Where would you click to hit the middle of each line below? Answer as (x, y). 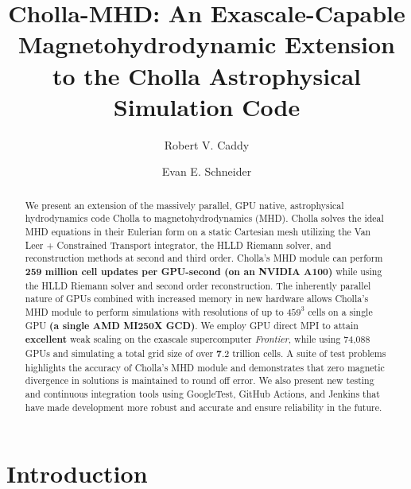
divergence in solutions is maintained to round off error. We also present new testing (200, 380)
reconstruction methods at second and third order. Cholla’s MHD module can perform (204, 258)
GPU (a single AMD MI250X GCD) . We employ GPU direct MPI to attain (192, 325)
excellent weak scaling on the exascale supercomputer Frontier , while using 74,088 (198, 340)
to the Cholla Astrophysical (207, 75)
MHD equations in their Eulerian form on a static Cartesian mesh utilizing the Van (198, 231)
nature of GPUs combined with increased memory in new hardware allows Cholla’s (197, 299)
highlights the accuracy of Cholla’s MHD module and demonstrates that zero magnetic (205, 367)
